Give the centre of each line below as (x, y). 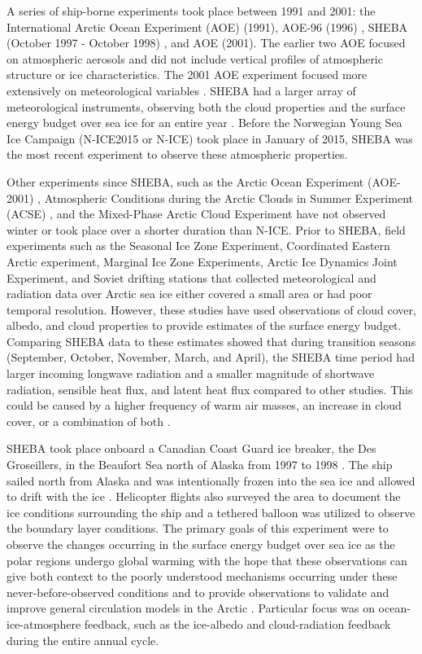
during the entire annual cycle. (83, 640)
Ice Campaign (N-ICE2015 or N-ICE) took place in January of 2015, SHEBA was (210, 138)
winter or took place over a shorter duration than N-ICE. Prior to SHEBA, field (206, 229)
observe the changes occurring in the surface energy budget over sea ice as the (201, 544)
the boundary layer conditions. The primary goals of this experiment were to (198, 528)
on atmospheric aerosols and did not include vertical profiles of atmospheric (195, 58)
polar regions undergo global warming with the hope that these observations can (207, 560)
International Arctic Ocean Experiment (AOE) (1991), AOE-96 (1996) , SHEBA (207, 26)
